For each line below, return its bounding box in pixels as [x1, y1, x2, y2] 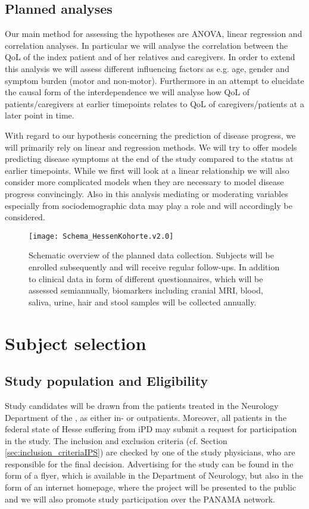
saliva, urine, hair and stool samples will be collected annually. [29, 295, 257, 308]
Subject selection [5, 330, 146, 355]
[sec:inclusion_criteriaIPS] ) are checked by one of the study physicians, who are [5, 446, 295, 458]
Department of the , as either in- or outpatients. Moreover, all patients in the [5, 411, 287, 423]
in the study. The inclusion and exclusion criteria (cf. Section [5, 434, 227, 446]
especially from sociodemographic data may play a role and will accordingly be [5, 199, 292, 211]
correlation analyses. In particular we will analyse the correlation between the [5, 39, 288, 51]
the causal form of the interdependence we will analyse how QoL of [5, 86, 250, 98]
